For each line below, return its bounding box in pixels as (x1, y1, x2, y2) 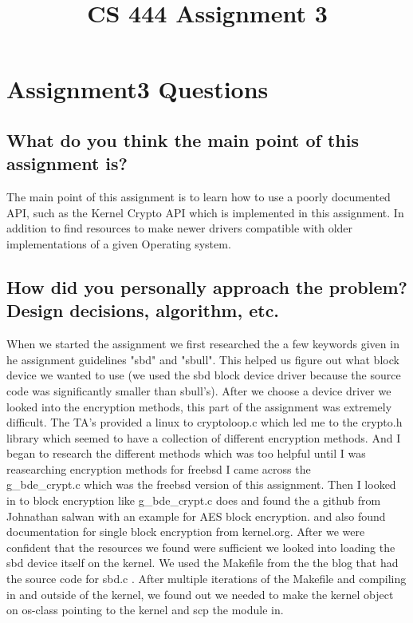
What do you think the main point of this (6, 127, 359, 152)
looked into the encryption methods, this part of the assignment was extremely (6, 398, 392, 415)
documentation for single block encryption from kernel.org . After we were (6, 523, 365, 540)
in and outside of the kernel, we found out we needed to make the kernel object (6, 585, 394, 602)
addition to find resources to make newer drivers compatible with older (6, 220, 353, 236)
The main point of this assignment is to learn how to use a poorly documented (6, 188, 391, 205)
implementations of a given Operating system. (6, 235, 231, 252)
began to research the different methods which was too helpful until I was (6, 445, 366, 462)
